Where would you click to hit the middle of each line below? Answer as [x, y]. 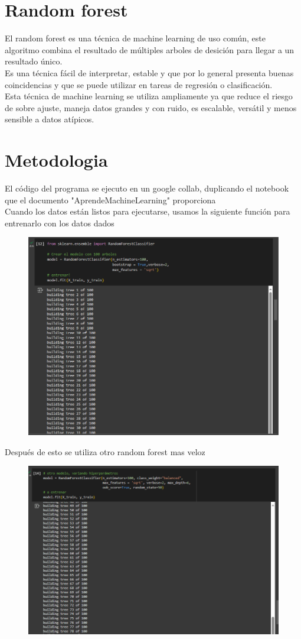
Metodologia [56, 160]
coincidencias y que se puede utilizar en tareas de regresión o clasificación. [139, 84]
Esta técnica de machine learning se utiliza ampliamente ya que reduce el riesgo [149, 96]
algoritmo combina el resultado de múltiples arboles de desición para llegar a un [150, 49]
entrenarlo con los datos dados [60, 223]
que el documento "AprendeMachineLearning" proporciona [110, 200]
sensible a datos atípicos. [50, 119]
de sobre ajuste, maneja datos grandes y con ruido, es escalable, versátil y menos [151, 107]
